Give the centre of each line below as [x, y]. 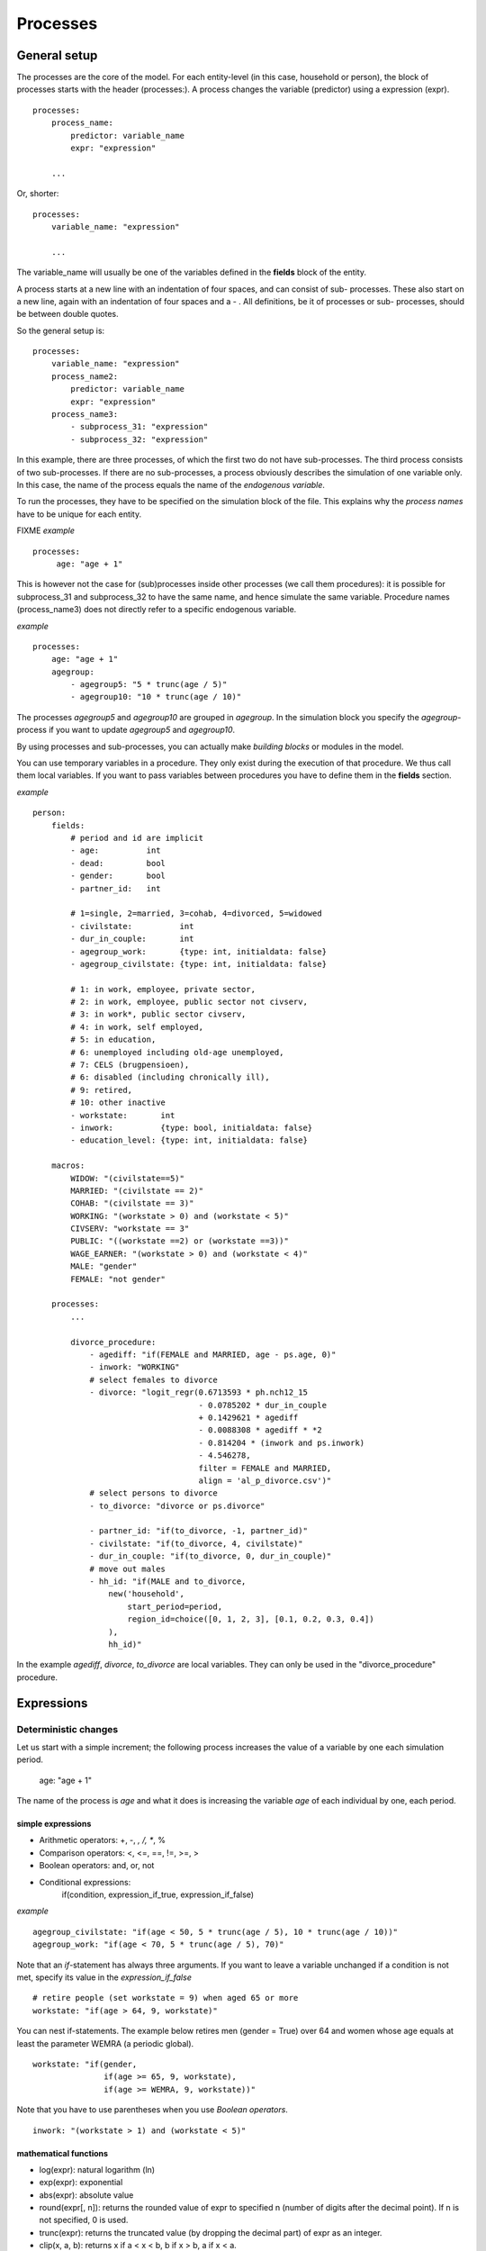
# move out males [128, 1568]
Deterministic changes [67, 1729]
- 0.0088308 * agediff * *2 [261, 1430]
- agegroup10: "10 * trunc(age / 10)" [156, 697]
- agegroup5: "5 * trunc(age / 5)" [149, 685]
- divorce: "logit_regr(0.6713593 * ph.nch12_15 [198, 1392]
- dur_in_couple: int [132, 939]
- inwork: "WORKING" [135, 1367]
